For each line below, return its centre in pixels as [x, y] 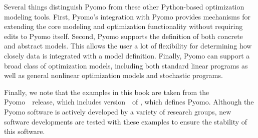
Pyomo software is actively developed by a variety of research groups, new [118, 111]
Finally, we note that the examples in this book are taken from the [107, 92]
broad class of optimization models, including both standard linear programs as [126, 65]
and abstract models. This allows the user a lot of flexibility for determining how [128, 46]
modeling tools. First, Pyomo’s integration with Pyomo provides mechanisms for [127, 16]
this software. [25, 131]
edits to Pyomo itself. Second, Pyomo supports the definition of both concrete [123, 36]
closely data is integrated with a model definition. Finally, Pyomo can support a [127, 55]
